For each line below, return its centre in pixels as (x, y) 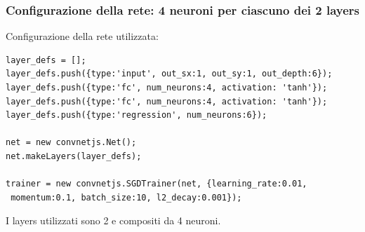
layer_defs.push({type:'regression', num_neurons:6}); (137, 115)
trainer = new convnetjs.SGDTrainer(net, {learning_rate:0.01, (157, 184)
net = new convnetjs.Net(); (71, 143)
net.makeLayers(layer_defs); (74, 156)
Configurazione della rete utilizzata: (82, 36)
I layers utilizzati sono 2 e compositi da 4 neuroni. (113, 220)
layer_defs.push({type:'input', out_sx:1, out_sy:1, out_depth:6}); (169, 74)
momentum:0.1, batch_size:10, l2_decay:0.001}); (126, 197)
